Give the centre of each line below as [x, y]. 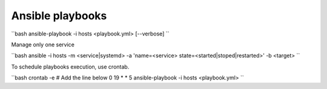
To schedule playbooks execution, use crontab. [70, 67]
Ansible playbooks [59, 16]
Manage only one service [43, 44]
